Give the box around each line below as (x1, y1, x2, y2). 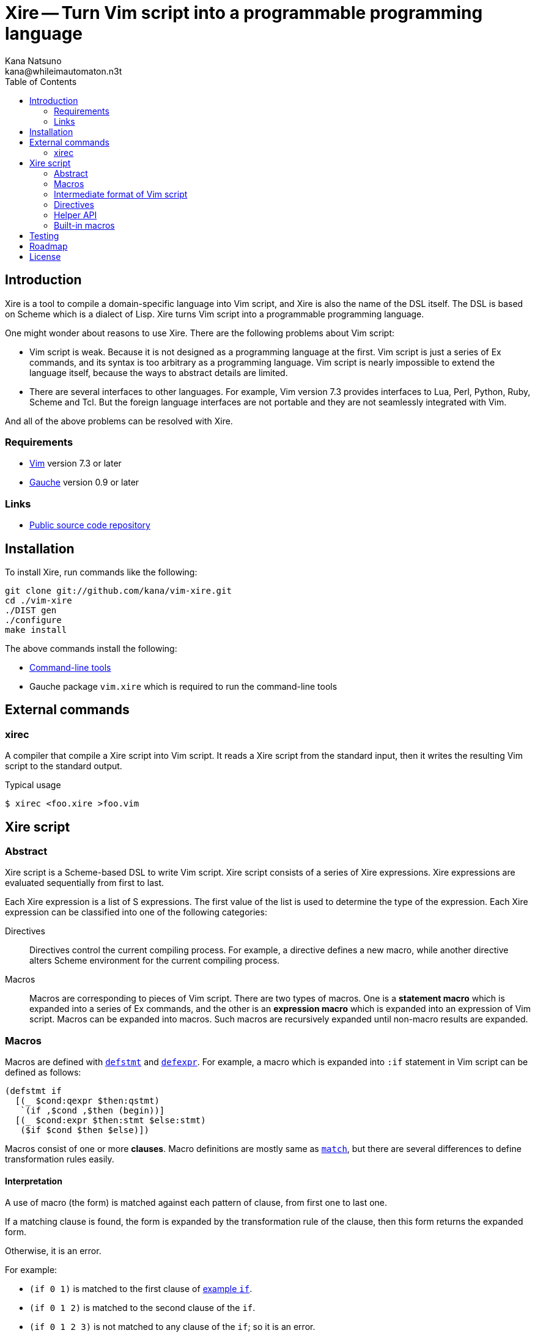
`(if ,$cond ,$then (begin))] (20, 1106, 165, 1116)
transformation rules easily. (5, 1154, 114, 1165)
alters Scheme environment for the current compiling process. (29, 955, 280, 966)
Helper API (54, 209, 97, 220)
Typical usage (5, 780, 61, 791)
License (29, 251, 61, 262)
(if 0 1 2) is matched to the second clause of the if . (29, 1302, 256, 1313)
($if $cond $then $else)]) (20, 1125, 150, 1135)
